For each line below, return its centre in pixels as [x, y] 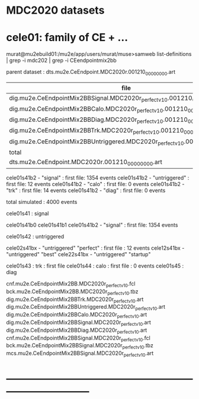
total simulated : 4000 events [42, 202]
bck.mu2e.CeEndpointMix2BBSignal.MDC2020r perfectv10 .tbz [80, 346]
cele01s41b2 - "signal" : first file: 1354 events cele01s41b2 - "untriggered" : [98, 178]
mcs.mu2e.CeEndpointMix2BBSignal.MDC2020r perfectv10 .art [80, 354]
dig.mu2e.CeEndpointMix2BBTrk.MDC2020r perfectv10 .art [75, 300]
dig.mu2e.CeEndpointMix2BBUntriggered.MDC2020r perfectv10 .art [86, 308]
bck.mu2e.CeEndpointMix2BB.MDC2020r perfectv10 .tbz [72, 292]
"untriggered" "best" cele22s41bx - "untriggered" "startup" [78, 255]
